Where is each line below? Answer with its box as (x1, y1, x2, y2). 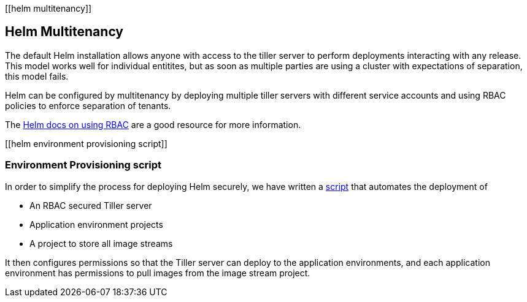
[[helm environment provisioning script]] (5, 138, 167, 149)
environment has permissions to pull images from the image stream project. (5, 267, 310, 278)
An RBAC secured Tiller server (29, 200, 152, 211)
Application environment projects (29, 219, 163, 230)
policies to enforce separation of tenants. (5, 100, 171, 111)
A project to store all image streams (29, 238, 173, 249)
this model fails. (5, 70, 69, 81)
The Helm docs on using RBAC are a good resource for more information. (5, 119, 301, 130)
